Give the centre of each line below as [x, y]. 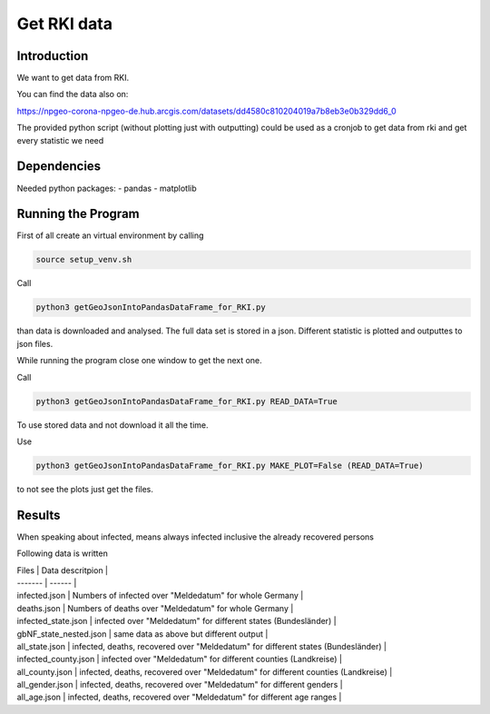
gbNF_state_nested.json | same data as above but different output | [142, 634]
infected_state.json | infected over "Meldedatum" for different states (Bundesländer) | [176, 621]
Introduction [53, 56]
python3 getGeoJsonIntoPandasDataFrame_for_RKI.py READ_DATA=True [186, 401]
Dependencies [59, 167]
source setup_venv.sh [84, 260]
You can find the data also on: [73, 94]
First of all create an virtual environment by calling [110, 235]
